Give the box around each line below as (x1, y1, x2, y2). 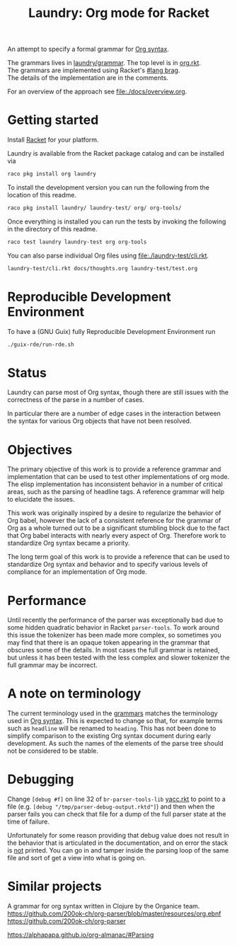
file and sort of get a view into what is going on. (7, 854, 146, 863)
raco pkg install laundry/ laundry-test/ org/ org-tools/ (7, 204, 182, 212)
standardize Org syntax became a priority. (7, 539, 130, 548)
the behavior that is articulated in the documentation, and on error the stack (7, 838, 229, 847)
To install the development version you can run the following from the (7, 183, 210, 192)
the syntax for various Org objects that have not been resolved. (7, 417, 192, 425)
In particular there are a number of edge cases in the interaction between (7, 409, 221, 418)
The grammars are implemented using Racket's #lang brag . (7, 66, 180, 75)
